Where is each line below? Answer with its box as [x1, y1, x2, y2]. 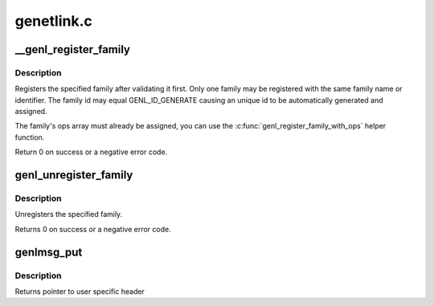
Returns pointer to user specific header [14, 286, 145, 296]
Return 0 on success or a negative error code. [14, 147, 168, 157]
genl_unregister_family [14, 169, 133, 182]
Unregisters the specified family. [14, 210, 123, 219]
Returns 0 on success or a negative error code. [14, 224, 172, 234]
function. [14, 133, 45, 142]
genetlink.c [14, 12, 92, 30]
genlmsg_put [14, 245, 83, 259]
